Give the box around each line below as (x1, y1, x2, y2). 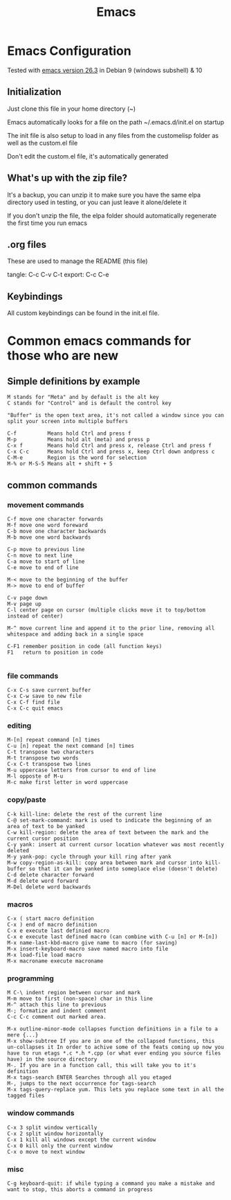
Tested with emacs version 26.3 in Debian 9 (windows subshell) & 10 (7, 66, 203, 74)
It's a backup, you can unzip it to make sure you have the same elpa (7, 190, 201, 199)
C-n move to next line (7, 552, 73, 559)
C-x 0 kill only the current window (7, 1142, 113, 1149)
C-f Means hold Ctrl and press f (7, 430, 131, 437)
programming (7, 974, 54, 983)
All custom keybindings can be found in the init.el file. (7, 309, 160, 317)
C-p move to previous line (7, 546, 85, 553)
